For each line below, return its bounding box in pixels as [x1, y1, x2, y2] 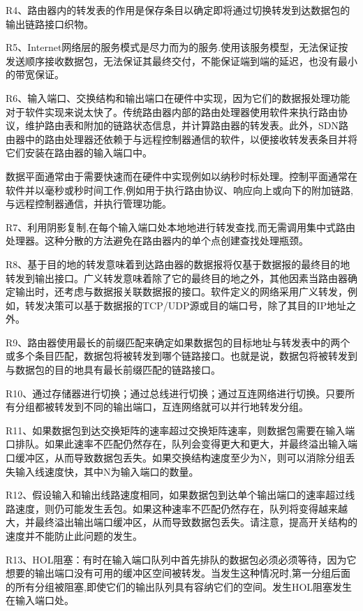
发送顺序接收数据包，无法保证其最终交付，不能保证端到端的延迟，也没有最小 [6, 53, 357, 68]
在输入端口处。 [6, 593, 74, 608]
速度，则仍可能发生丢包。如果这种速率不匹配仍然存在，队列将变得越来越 [15, 501, 348, 515]
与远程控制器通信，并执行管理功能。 [6, 196, 172, 211]
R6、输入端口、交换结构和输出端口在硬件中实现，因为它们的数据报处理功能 [6, 90, 350, 105]
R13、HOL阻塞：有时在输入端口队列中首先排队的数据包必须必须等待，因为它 [6, 552, 357, 566]
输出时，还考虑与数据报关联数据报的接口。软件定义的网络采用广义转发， [15, 284, 348, 299]
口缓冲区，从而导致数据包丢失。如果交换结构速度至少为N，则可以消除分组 [6, 450, 346, 465]
